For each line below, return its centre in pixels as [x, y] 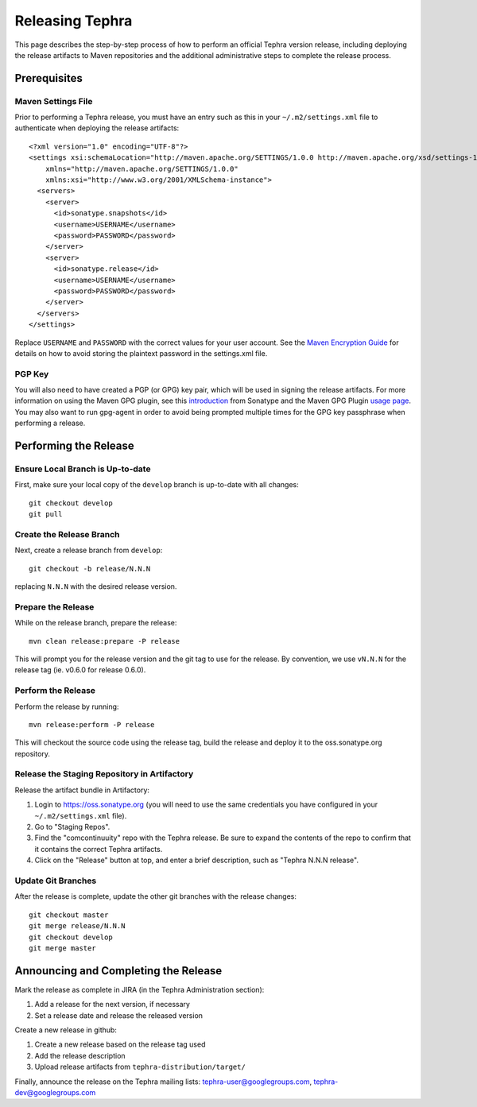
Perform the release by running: [67, 706]
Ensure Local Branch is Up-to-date [83, 469]
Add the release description [80, 1055]
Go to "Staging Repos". [72, 827]
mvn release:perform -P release [92, 724]
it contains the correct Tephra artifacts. [99, 849]
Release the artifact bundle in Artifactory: [82, 790]
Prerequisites [48, 78]
